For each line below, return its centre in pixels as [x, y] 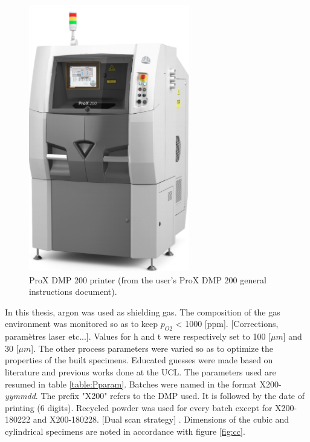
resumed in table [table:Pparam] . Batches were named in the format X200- [143, 384]
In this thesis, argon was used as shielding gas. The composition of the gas [143, 312]
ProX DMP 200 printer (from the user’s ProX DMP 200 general [148, 279]
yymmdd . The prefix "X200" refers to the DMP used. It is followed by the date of [155, 396]
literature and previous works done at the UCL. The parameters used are [140, 371]
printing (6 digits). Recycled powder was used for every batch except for [139, 407]
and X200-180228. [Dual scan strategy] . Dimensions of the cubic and [161, 419]
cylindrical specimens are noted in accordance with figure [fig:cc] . [125, 431]
